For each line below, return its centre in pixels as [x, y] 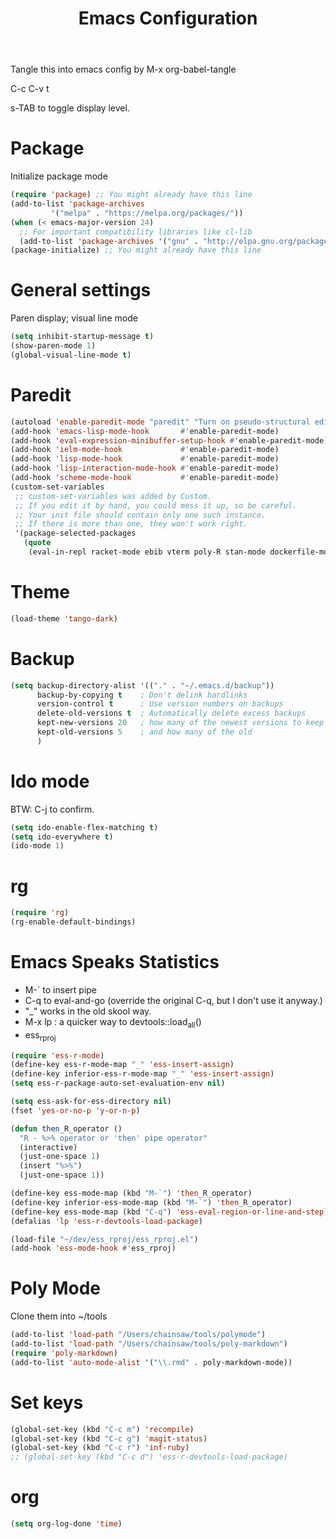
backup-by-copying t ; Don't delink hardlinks [142, 695]
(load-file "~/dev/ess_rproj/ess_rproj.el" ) [104, 1239]
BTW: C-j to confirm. [52, 809]
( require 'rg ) [40, 913]
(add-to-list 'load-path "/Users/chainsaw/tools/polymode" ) [138, 1335]
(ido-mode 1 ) [37, 846]
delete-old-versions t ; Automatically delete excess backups [171, 713]
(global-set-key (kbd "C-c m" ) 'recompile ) [102, 1429]
